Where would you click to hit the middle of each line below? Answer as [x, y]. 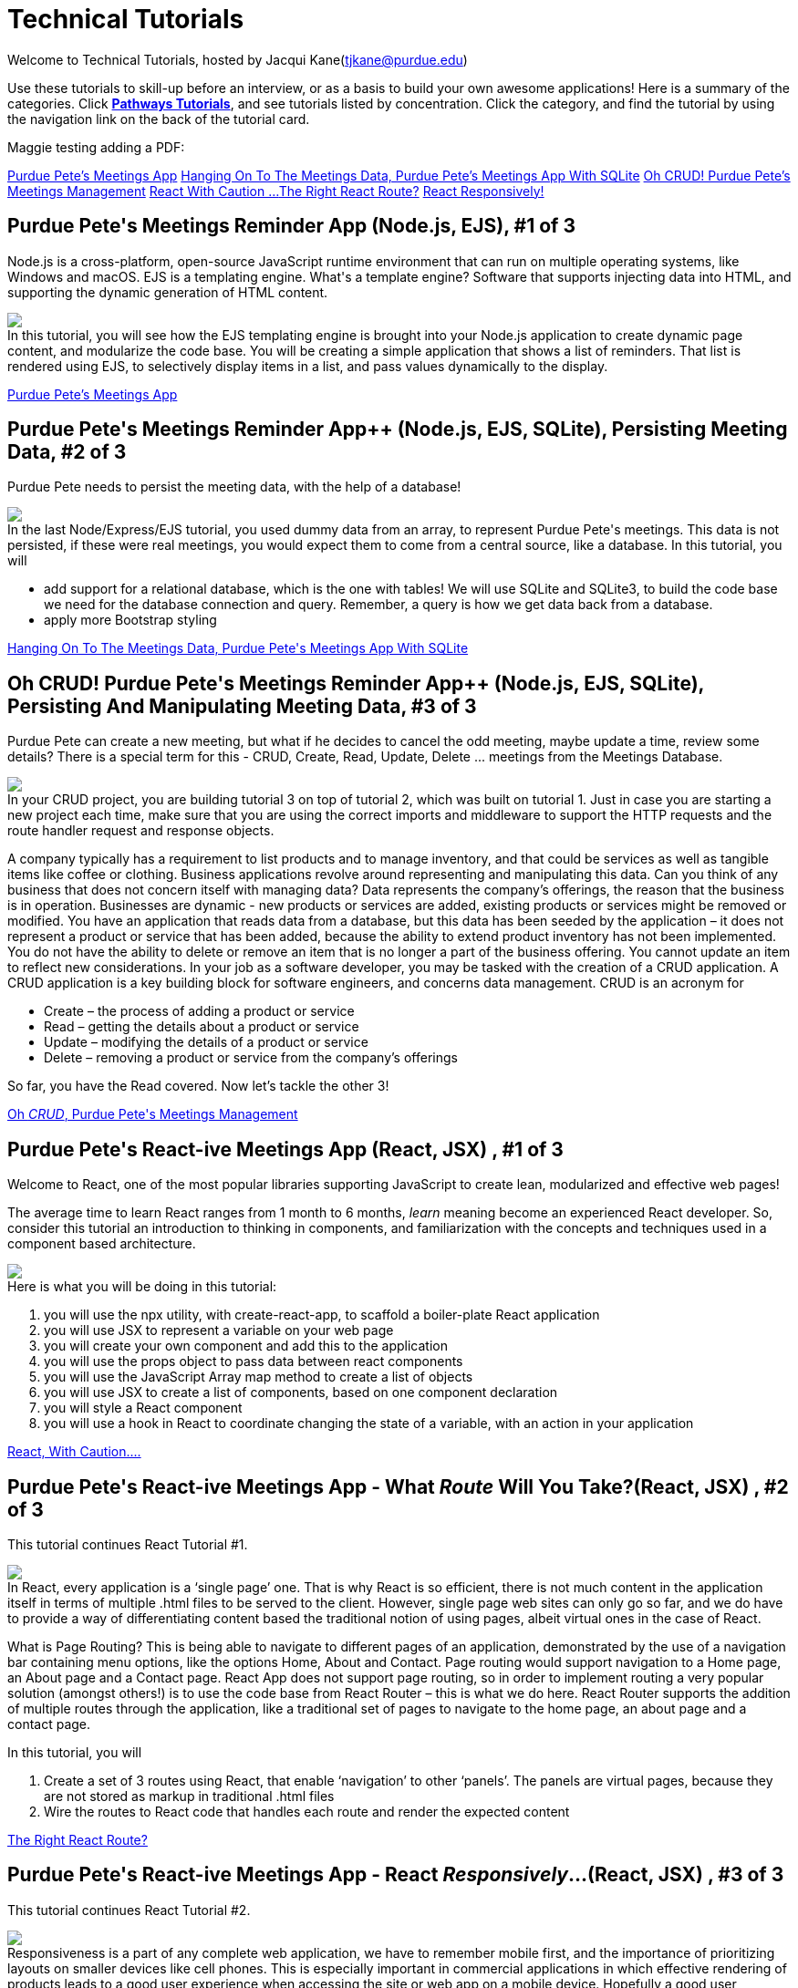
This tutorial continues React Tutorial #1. [128, 1544]
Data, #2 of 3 [67, 452]
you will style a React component [143, 1408]
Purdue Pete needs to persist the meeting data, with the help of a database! [234, 487]
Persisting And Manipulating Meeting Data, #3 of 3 [242, 706]
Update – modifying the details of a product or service [206, 1042]
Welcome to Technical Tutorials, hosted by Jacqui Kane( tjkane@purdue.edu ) [238, 59]
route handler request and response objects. [141, 831]
